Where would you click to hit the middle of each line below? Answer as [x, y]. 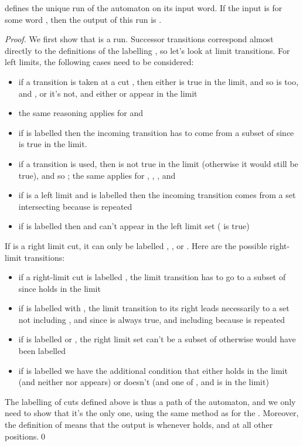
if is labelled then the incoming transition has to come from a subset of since [156, 132]
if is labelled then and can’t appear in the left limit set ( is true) [134, 226]
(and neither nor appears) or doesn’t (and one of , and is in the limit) [144, 382]
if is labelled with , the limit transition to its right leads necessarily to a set [154, 308]
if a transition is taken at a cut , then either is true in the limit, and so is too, [159, 81]
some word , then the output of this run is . [83, 19]
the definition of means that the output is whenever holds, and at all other [139, 425]
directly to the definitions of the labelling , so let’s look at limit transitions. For [147, 50]
